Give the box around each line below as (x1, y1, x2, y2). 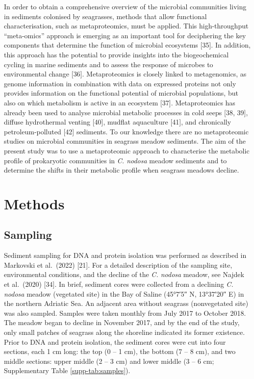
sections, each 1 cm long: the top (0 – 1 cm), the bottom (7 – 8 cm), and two (4, 346, 236, 356)
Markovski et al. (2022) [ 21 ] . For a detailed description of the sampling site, (4, 259, 232, 270)
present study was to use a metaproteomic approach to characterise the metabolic (4, 145, 250, 155)
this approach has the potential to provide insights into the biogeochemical (4, 49, 229, 59)
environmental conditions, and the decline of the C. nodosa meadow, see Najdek (4, 269, 244, 279)
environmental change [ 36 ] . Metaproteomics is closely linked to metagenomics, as (4, 69, 247, 79)
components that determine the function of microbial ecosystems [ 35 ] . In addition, (4, 40, 251, 50)
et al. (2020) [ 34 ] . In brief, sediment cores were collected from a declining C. (4, 279, 233, 289)
